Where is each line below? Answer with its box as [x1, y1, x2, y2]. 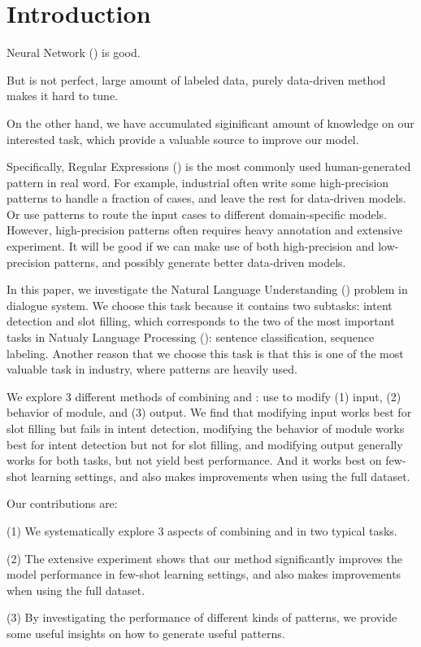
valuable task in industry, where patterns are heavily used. [7, 361, 297, 378]
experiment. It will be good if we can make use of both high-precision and [7, 238, 375, 255]
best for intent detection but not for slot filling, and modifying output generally [7, 435, 403, 452]
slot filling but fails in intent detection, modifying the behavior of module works [7, 420, 405, 436]
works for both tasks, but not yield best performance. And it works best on [7, 452, 382, 469]
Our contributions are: [7, 495, 118, 512]
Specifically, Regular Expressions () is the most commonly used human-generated [7, 158, 411, 175]
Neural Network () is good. [7, 44, 141, 61]
